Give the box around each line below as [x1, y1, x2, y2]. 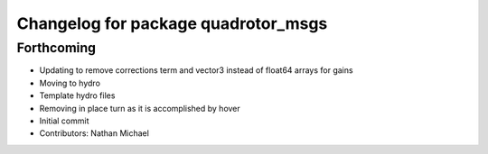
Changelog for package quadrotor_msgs [16, 14, 328, 33]
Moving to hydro [39, 77, 101, 88]
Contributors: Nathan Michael [39, 128, 149, 139]
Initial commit [39, 115, 89, 126]
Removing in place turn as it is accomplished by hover [39, 103, 241, 113]
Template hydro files [39, 90, 116, 101]
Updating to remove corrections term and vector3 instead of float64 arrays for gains [39, 65, 353, 76]
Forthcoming [16, 40, 97, 56]
